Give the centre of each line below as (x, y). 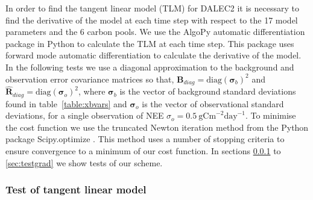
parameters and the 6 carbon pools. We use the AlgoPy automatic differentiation (155, 32)
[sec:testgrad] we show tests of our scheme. (84, 162)
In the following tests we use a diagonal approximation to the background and (150, 67)
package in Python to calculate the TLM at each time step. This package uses (150, 43)
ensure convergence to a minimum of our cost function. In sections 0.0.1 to (143, 151)
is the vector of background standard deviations (208, 91)
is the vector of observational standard (213, 103)
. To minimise (270, 115)
